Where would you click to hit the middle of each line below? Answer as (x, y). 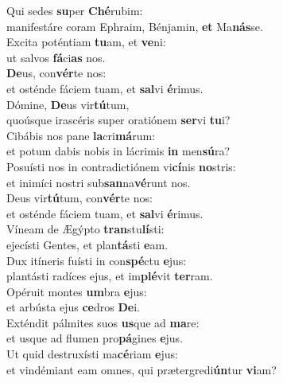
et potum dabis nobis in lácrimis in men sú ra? (118, 151)
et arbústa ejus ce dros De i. (73, 307)
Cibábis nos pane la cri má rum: (81, 135)
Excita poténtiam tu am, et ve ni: (86, 42)
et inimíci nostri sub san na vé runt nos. (99, 182)
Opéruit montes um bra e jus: (77, 291)
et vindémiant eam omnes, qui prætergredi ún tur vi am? (141, 369)
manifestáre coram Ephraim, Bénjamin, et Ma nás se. (135, 26)
